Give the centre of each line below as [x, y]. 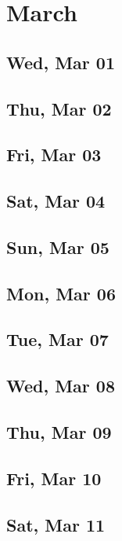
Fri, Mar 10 [54, 478]
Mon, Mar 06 [61, 293]
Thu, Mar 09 [59, 432]
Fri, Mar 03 [54, 155]
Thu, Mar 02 [59, 108]
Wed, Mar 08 [61, 386]
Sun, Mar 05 [58, 247]
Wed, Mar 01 [61, 62]
